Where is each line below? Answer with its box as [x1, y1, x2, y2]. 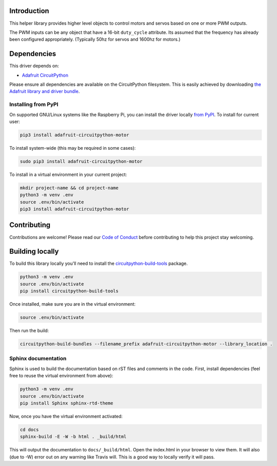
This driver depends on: [9, 63, 59, 69]
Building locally [9, 247, 59, 256]
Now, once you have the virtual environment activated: [9, 413, 123, 419]
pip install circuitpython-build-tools [20, 288, 119, 294]
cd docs [20, 427, 39, 432]
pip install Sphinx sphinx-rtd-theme [20, 400, 114, 406]
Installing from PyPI [9, 101, 59, 108]
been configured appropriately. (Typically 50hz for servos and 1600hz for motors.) [9, 36, 181, 42]
